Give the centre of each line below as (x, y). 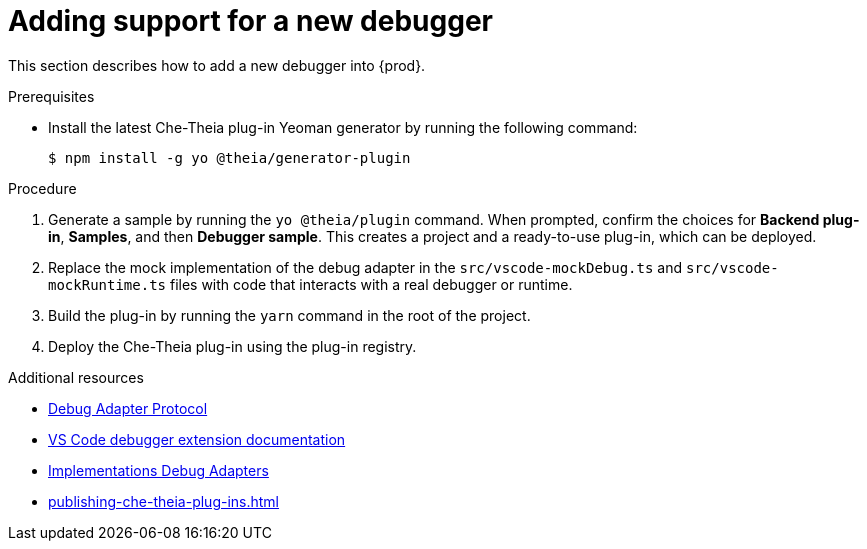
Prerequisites (51, 96)
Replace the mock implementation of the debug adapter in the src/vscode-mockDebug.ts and (365, 267)
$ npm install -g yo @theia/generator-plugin (229, 157)
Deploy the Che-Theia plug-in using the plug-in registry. (232, 346)
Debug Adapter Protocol (128, 408)
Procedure (42, 188)
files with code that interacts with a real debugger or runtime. (371, 284)
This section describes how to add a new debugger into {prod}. (217, 65)
